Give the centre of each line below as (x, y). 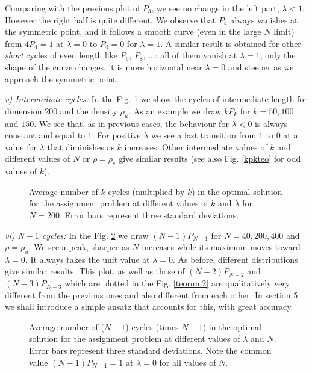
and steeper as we (261, 66)
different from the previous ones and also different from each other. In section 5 (151, 294)
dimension (23, 110)
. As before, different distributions (235, 259)
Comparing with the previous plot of (73, 8)
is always (271, 123)
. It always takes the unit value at (87, 259)
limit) (284, 32)
